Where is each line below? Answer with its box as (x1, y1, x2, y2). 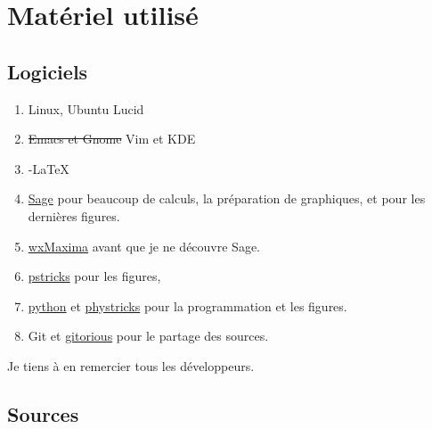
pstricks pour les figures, (28, 267, 161, 285)
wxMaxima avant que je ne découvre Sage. (28, 236, 260, 255)
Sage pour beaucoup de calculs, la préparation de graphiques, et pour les (28, 189, 426, 208)
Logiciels (7, 57, 88, 85)
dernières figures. (28, 206, 120, 225)
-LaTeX (28, 159, 69, 177)
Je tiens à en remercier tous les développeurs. (7, 356, 255, 375)
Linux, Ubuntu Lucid (28, 99, 144, 118)
